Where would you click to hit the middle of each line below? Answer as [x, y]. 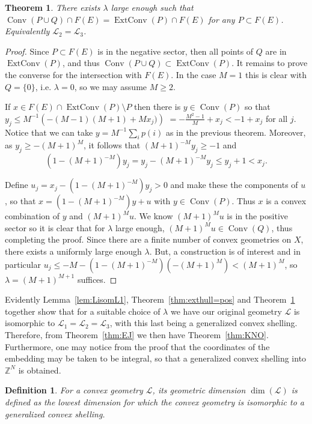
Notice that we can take [49, 132]
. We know [153, 216]
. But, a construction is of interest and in [225, 251]
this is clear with [276, 74]
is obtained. [40, 370]
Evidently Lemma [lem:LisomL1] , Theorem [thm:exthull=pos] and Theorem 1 [150, 299]
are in [276, 51]
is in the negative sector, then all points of [176, 51]
